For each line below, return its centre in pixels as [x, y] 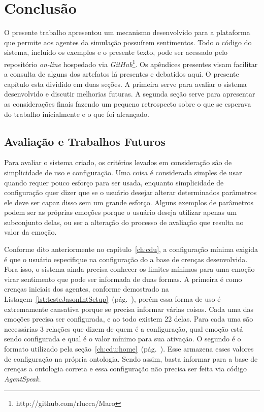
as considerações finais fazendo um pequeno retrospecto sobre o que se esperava [128, 103]
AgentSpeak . [23, 378]
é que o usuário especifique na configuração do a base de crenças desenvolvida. [126, 259]
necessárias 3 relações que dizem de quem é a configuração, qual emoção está [124, 328]
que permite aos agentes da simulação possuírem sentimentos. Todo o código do [128, 42]
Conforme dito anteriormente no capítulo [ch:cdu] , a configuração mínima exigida [131, 249]
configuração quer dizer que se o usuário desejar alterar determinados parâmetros [130, 192]
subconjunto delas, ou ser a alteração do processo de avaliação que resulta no [124, 222]
